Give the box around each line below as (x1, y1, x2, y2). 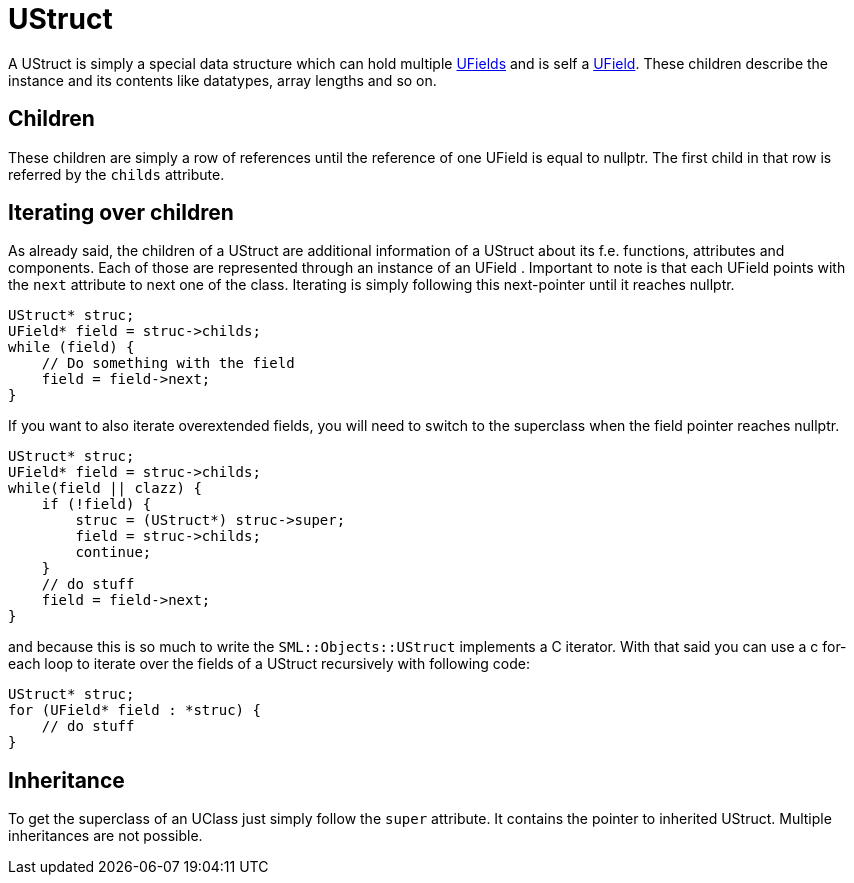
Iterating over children (8, 200, 234, 226)
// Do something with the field (41, 355, 295, 372)
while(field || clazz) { (8, 480, 202, 497)
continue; (75, 544, 152, 561)
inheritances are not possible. (8, 827, 203, 845)
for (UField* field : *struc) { (8, 702, 261, 719)
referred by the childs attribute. (8, 165, 225, 183)
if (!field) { (41, 496, 152, 513)
